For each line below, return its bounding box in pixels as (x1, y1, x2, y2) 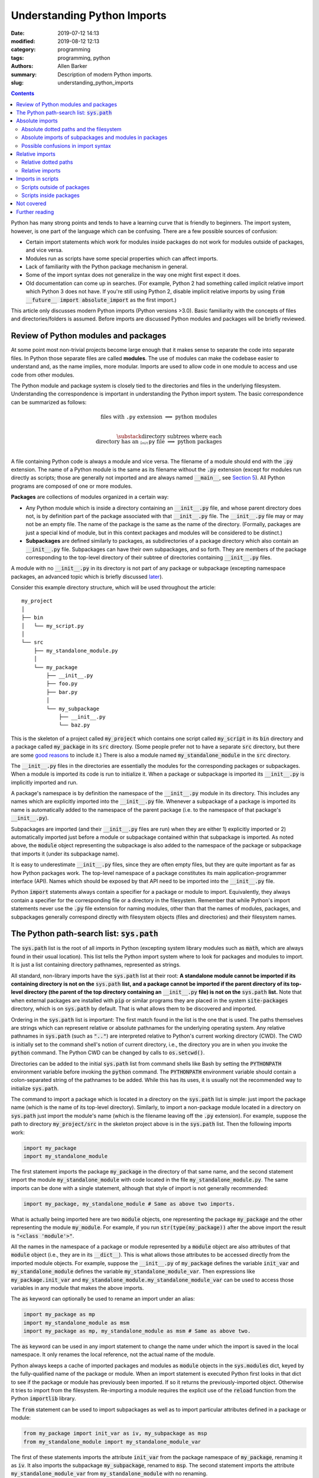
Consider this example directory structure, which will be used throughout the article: (11, 584, 216, 591)
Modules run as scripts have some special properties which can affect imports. (25, 255, 218, 262)
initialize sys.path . (11, 1085, 59, 1092)
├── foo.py (46, 680, 78, 687)
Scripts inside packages (21, 192, 80, 199)
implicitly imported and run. (11, 779, 78, 786)
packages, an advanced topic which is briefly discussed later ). (11, 573, 164, 580)
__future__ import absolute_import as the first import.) (25, 296, 177, 303)
